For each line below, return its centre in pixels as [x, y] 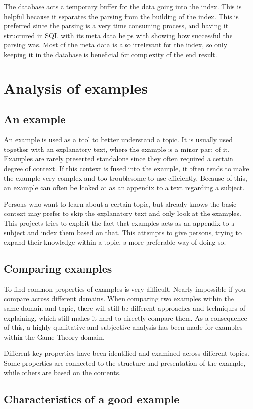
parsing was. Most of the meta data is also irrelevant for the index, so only [116, 45]
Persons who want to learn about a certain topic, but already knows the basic [120, 204]
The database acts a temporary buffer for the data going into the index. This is [123, 6]
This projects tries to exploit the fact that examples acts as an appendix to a [119, 223]
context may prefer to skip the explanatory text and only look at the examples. [123, 213]
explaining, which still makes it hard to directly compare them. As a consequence [126, 317]
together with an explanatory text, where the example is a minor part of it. [117, 149]
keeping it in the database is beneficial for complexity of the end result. [111, 54]
